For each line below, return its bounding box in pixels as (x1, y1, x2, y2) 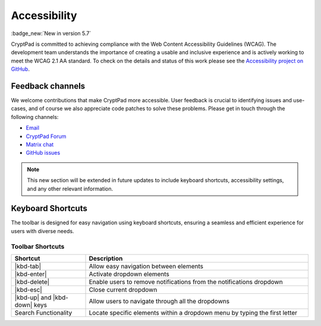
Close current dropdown (89, 286, 158, 294)
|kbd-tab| (14, 262, 42, 270)
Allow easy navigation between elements (89, 262, 203, 270)
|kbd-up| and (14, 293, 52, 302)
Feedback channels (11, 81, 86, 91)
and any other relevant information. (27, 185, 114, 192)
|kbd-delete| (14, 277, 50, 286)
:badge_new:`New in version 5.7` (11, 30, 92, 37)
